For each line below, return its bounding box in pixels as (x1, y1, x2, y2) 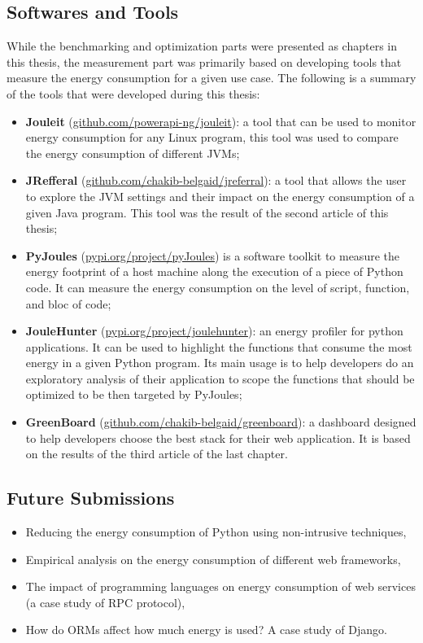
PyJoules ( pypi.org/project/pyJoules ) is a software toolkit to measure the (25, 247, 399, 264)
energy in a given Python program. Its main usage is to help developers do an (25, 354, 414, 371)
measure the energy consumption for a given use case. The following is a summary (7, 69, 416, 86)
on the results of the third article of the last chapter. (25, 445, 288, 462)
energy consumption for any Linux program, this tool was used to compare (25, 129, 399, 146)
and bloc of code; (25, 295, 111, 312)
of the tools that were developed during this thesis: (7, 85, 260, 102)
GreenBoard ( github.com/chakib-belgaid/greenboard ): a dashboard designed (25, 413, 416, 431)
